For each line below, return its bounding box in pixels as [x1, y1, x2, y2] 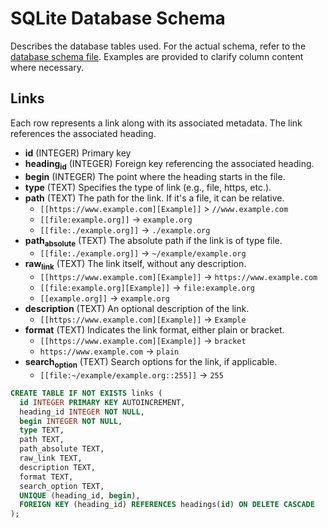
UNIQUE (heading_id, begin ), [19, 490, 141, 501]
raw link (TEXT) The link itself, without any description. [24, 258, 247, 272]
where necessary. [10, 61, 85, 73]
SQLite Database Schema [10, 7, 226, 30]
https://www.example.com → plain [39, 345, 180, 357]
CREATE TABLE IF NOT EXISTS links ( [10, 388, 163, 398]
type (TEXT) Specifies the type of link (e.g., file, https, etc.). [24, 181, 272, 193]
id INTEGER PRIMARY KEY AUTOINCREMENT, [19, 397, 186, 407]
